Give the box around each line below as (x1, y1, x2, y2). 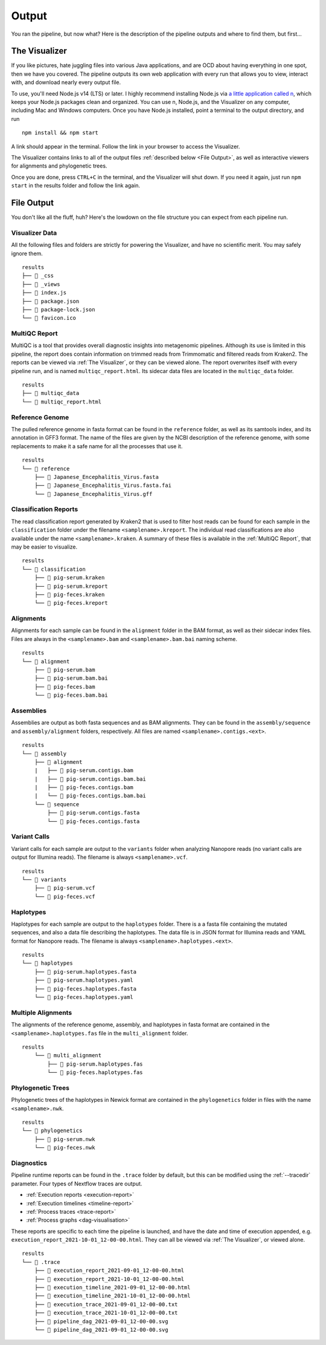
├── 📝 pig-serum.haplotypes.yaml (34, 977, 134, 984)
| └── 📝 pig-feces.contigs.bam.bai (34, 792, 146, 800)
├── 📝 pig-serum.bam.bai (34, 675, 108, 682)
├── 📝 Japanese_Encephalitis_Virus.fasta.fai (34, 482, 172, 489)
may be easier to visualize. (11, 543, 78, 550)
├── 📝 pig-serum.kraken (34, 575, 105, 581)
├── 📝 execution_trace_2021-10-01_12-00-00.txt (34, 1309, 178, 1317)
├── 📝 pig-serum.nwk (34, 1136, 95, 1142)
